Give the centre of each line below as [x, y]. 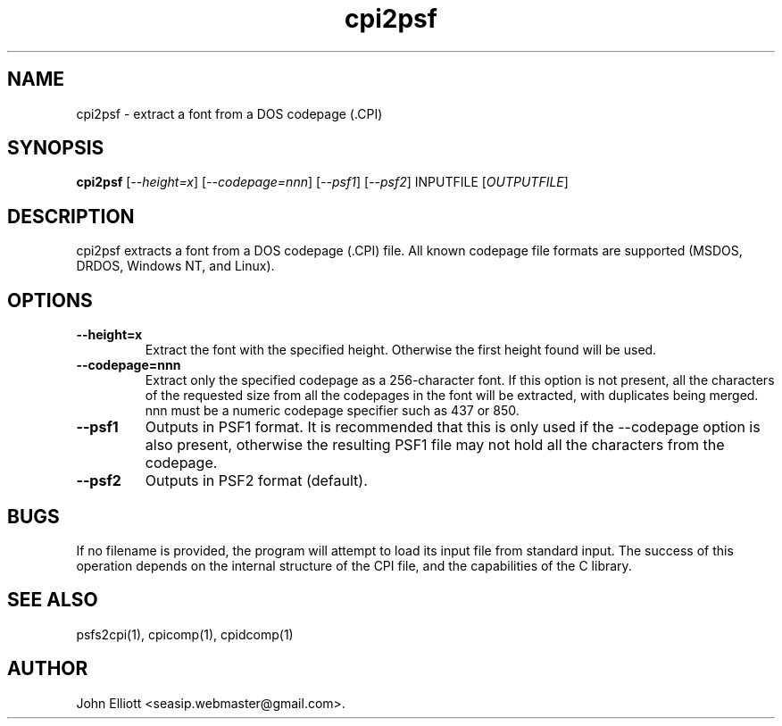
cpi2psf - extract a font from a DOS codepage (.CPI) [229, 113]
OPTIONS [50, 300]
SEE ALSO [53, 600]
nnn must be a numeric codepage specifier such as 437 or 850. [332, 411]
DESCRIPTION [71, 216]
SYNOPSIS [56, 148]
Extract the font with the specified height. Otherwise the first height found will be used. [401, 350]
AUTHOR [48, 669]
